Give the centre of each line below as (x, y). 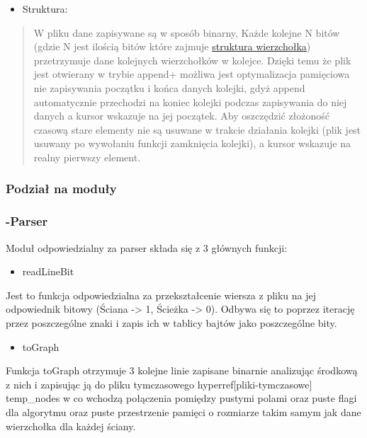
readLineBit (48, 271)
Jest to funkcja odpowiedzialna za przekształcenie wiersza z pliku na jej (161, 295)
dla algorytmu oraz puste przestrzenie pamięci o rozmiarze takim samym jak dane (183, 411)
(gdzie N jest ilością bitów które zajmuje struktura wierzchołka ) (172, 46)
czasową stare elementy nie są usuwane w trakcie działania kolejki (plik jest (197, 129)
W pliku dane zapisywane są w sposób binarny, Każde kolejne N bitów (187, 32)
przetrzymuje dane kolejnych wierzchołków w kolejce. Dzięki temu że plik (192, 60)
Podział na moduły (61, 189)
